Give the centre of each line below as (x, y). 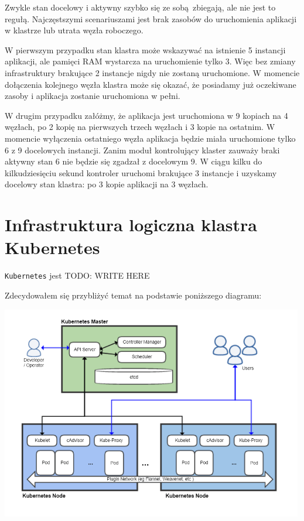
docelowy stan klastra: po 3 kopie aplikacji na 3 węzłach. (107, 184)
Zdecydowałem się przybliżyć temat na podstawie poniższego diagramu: (133, 295)
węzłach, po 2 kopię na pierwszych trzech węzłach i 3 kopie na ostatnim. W (140, 127)
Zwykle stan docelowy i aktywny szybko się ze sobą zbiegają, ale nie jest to (140, 7)
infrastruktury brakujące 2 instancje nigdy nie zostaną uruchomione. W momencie (152, 72)
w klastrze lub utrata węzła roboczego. (74, 30)
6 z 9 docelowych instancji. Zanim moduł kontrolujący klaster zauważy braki (142, 150)
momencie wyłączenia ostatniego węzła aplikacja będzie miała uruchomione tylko (150, 138)
